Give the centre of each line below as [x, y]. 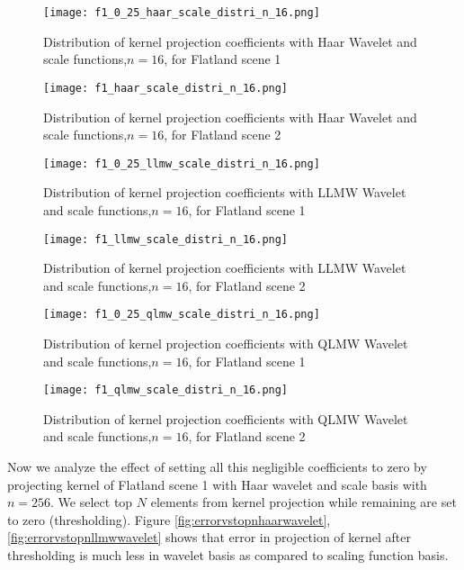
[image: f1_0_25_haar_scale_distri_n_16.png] [182, 13]
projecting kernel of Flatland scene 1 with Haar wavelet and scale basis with [217, 484]
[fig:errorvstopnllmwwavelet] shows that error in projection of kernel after [210, 537]
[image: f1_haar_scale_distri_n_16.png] [166, 88]
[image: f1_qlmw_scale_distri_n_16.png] [166, 390]
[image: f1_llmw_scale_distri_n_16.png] [166, 239]
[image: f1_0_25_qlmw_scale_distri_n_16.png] [182, 315]
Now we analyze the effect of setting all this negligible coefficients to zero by [217, 467]
